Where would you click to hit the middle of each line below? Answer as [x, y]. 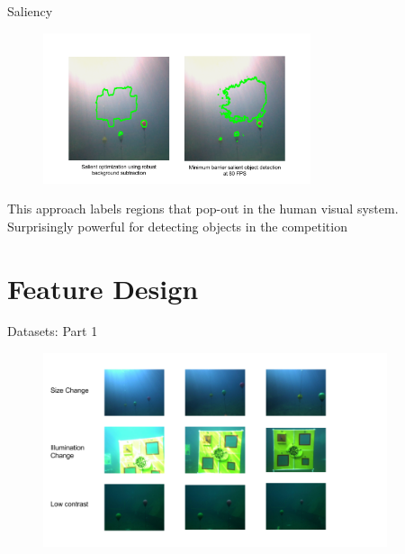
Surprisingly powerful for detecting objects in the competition [177, 226]
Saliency [30, 11]
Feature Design [103, 288]
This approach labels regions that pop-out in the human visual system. [203, 209]
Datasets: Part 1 [53, 331]
